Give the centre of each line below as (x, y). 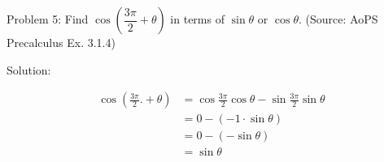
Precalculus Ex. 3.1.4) (61, 42)
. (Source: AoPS (338, 19)
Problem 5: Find (48, 19)
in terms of (197, 19)
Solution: (29, 69)
